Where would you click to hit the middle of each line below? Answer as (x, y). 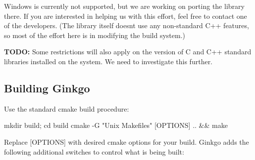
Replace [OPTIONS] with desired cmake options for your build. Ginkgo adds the (127, 141)
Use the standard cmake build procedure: (67, 108)
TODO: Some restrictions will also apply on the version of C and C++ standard (128, 52)
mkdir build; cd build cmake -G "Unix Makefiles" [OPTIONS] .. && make (116, 125)
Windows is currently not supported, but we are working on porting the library (124, 6)
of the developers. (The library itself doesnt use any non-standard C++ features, (127, 25)
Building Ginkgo (47, 88)
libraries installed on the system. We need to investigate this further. (108, 61)
